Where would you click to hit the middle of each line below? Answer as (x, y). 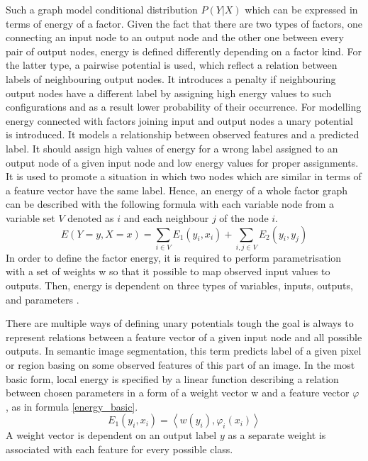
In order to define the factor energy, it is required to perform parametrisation (174, 257)
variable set (30, 217)
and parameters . (43, 299)
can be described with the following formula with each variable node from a (170, 204)
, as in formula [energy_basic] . (72, 406)
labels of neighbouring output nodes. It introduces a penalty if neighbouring (171, 78)
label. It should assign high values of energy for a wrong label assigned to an (172, 148)
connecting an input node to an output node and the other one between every (175, 37)
